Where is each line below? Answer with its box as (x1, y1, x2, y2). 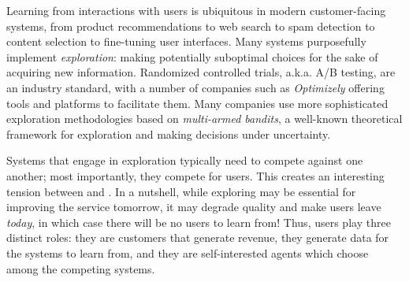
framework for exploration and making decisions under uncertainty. (6, 125, 331, 142)
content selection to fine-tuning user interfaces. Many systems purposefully (6, 33, 366, 50)
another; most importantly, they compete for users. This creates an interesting (6, 167, 385, 184)
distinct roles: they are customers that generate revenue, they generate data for (6, 229, 389, 246)
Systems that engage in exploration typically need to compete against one (6, 152, 363, 169)
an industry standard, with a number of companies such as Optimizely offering (6, 79, 385, 95)
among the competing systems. (6, 260, 155, 276)
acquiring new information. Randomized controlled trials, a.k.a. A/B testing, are (6, 64, 396, 80)
